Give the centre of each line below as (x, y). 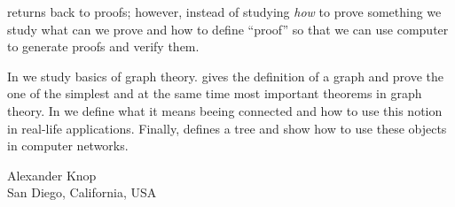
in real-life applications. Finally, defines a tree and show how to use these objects (227, 128)
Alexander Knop (52, 175)
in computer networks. (68, 146)
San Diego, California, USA (82, 192)
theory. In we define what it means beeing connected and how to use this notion (225, 110)
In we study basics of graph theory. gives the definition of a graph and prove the (226, 76)
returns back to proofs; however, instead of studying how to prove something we (224, 11)
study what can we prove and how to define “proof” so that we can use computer (228, 29)
